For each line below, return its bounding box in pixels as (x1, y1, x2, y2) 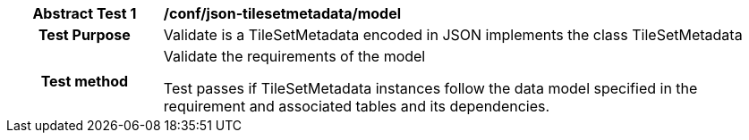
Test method (40, 72, 129, 90)
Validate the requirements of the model (163, 47, 426, 65)
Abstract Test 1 (32, 4, 137, 22)
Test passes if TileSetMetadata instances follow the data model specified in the (163, 79, 698, 97)
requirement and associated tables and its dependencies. (163, 97, 550, 115)
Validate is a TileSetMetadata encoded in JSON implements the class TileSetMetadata (163, 26, 743, 44)
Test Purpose (38, 26, 131, 44)
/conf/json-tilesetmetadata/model (163, 4, 402, 22)
